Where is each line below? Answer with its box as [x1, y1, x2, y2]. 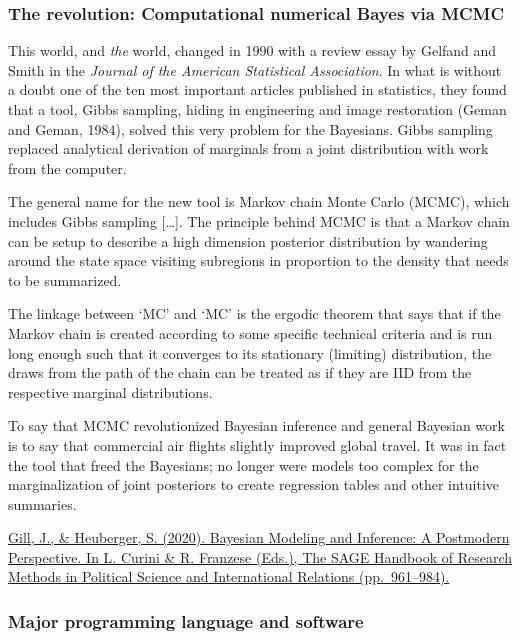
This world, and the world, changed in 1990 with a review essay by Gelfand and [8, 40, 497, 61]
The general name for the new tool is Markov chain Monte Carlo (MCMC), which [8, 191, 510, 212]
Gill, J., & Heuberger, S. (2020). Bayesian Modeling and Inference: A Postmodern [8, 527, 510, 548]
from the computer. [8, 157, 127, 178]
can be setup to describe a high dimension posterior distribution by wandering [8, 230, 488, 251]
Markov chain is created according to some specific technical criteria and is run [8, 322, 493, 343]
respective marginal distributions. [8, 381, 213, 402]
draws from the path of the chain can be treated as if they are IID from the [8, 362, 472, 383]
